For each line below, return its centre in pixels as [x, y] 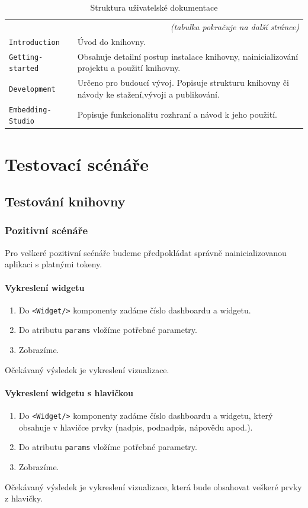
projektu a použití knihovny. [129, 68]
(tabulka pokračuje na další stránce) [235, 26]
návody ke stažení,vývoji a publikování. [148, 94]
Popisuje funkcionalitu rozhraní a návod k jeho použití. [177, 114]
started [24, 69]
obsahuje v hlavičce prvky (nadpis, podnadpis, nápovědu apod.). [136, 427]
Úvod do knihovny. [111, 41]
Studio [22, 122]
